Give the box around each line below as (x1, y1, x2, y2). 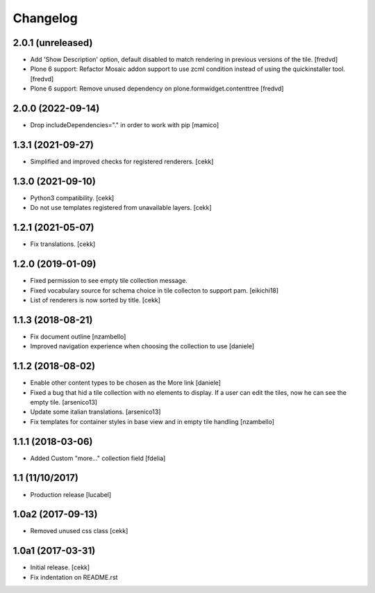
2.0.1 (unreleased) (12, 37, 93, 49)
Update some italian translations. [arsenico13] (30, 407, 161, 416)
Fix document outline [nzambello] (30, 332, 126, 341)
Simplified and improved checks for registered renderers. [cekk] (30, 157, 214, 166)
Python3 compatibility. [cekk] (30, 193, 115, 202)
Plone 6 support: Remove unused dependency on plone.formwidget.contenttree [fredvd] (30, 84, 284, 93)
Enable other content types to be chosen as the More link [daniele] (30, 379, 222, 387)
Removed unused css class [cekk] (30, 527, 128, 535)
